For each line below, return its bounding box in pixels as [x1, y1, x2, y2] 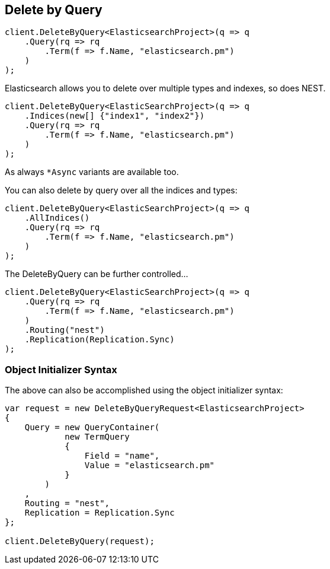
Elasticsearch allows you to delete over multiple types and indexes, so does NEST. [5, 83, 326, 94]
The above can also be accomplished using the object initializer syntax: [5, 385, 283, 396]
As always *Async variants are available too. [5, 167, 179, 177]
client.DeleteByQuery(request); [5, 536, 155, 546]
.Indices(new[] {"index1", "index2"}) [24, 111, 205, 121]
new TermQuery [65, 432, 130, 442]
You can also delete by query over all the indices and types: [5, 185, 238, 196]
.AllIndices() [24, 213, 90, 223]
